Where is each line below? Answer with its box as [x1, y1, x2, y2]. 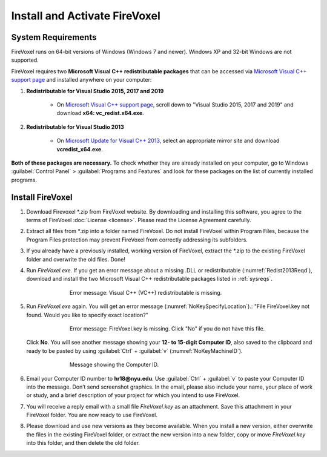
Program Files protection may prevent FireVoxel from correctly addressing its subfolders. [26, 236, 248, 243]
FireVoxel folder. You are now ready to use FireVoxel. [26, 412, 157, 419]
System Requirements [11, 32, 97, 42]
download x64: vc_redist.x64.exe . [56, 110, 145, 117]
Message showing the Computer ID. [70, 361, 159, 369]
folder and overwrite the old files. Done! [26, 255, 125, 263]
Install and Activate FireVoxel [11, 9, 160, 22]
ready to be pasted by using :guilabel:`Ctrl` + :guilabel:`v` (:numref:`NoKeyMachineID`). [26, 347, 243, 354]
